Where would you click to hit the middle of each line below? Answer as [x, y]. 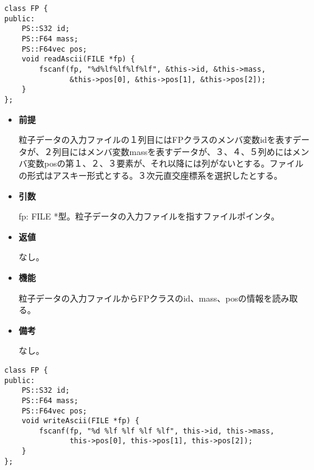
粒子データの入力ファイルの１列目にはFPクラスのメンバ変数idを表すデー [164, 140]
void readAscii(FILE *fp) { [78, 59]
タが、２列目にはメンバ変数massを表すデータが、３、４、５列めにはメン [164, 151]
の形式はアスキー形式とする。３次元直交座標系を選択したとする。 [150, 175]
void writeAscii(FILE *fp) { [80, 421]
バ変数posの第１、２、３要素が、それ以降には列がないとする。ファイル [161, 163]
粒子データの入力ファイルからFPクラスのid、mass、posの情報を [145, 298]
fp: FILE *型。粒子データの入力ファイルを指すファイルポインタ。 [149, 216]
